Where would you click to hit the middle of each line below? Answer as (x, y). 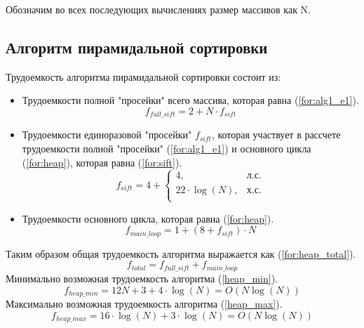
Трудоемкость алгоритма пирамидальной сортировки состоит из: (143, 76)
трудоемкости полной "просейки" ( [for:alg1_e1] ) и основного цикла (167, 149)
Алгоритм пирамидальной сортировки (137, 47)
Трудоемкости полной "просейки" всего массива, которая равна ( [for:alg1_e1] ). (190, 100)
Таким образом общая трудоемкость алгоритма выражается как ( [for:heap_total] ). (181, 253)
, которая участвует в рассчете (276, 135)
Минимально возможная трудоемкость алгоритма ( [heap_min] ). (142, 278)
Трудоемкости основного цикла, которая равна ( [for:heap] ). (148, 218)
